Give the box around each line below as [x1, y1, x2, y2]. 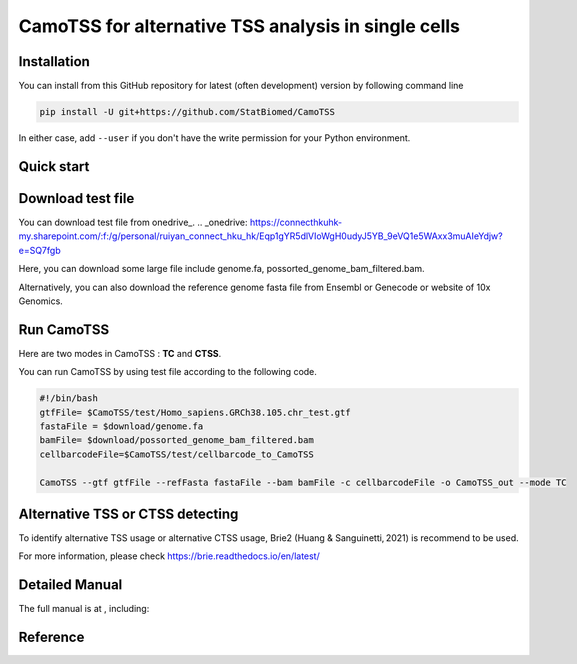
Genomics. [18, 295, 64, 307]
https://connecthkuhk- [250, 216, 343, 228]
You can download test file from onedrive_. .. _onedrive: [18, 216, 249, 228]
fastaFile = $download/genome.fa [39, 420, 204, 432]
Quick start [18, 158, 90, 175]
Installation [18, 53, 90, 70]
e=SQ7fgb [18, 244, 61, 256]
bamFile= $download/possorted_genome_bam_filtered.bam [39, 435, 314, 446]
